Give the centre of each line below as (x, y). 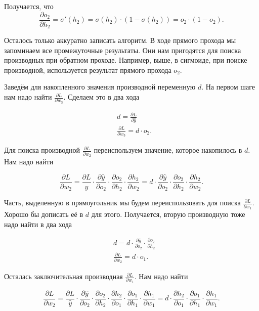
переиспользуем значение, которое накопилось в (168, 150)
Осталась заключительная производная (63, 276)
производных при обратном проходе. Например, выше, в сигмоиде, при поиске (126, 60)
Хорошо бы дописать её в (44, 214)
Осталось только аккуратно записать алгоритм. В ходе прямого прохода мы (120, 40)
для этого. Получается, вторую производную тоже (168, 214)
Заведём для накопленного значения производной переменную (100, 87)
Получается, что (29, 6)
